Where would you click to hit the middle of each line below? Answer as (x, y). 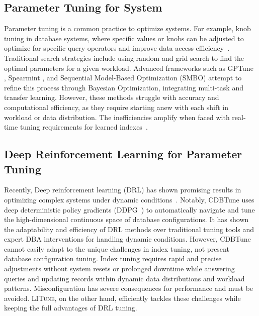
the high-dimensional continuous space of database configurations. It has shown (126, 219)
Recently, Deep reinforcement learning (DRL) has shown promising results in (123, 190)
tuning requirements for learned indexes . (84, 127)
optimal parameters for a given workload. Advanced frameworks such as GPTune (129, 68)
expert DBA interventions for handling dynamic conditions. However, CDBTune (127, 239)
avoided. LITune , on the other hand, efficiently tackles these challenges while (122, 298)
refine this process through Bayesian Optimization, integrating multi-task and (124, 87)
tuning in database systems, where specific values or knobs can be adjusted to (124, 38)
